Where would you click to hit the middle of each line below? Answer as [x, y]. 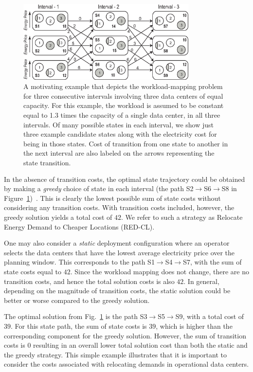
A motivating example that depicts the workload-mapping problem [123, 86]
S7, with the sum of [212, 262]
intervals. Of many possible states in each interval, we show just [119, 124]
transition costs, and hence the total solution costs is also [89, 281]
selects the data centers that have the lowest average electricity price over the [119, 252]
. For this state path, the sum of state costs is [79, 326]
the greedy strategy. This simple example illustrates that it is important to [115, 354]
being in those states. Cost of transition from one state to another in [126, 143]
